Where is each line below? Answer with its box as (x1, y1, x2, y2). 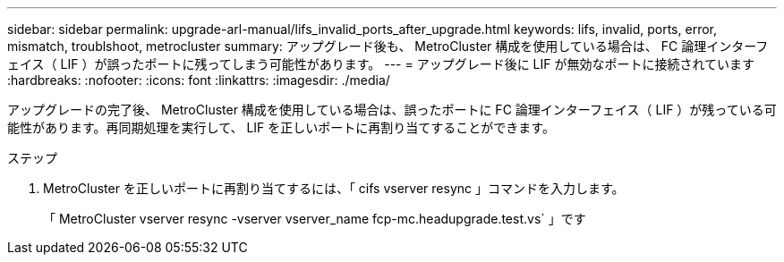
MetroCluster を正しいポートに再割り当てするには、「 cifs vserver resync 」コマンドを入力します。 (43, 181, 625, 196)
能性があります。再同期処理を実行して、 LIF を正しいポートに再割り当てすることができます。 (7, 120, 555, 135)
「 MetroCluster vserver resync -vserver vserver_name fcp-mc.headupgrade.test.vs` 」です (43, 211, 586, 226)
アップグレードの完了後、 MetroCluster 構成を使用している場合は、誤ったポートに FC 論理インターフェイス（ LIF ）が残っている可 (7, 102, 777, 117)
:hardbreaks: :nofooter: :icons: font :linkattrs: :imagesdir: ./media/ (7, 72, 390, 88)
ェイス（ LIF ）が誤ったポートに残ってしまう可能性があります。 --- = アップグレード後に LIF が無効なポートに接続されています (7, 56, 755, 72)
